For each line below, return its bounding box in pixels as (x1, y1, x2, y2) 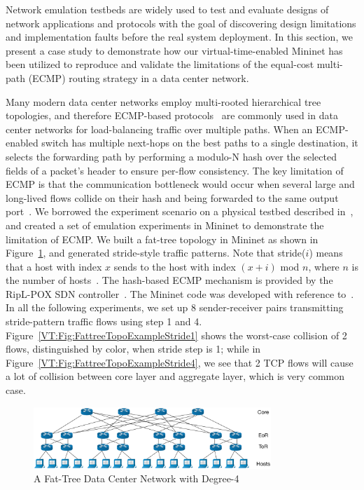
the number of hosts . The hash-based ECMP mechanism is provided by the (6, 273, 333, 287)
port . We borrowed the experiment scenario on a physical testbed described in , (6, 204, 353, 219)
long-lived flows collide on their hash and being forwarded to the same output (6, 190, 339, 205)
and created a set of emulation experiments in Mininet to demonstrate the (6, 217, 324, 232)
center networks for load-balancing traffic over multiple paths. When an (6, 121, 313, 136)
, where (308, 259, 339, 273)
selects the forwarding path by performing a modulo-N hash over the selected (6, 149, 337, 163)
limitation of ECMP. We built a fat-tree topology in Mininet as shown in (6, 231, 318, 246)
